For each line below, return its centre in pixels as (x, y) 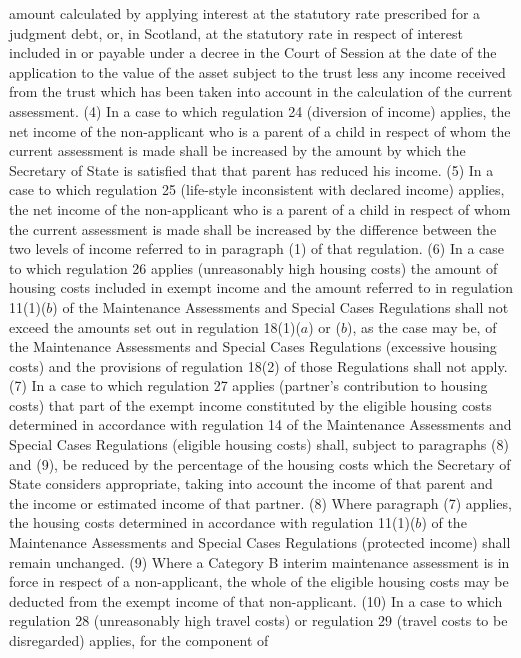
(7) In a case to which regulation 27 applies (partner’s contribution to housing (248, 385)
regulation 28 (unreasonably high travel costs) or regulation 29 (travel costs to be (258, 620)
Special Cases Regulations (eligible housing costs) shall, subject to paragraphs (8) (259, 444)
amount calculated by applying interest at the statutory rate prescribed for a (245, 13)
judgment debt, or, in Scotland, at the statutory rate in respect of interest (236, 32)
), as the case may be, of (421, 326)
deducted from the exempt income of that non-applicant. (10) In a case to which (256, 600)
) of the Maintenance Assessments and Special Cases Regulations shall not (280, 306)
